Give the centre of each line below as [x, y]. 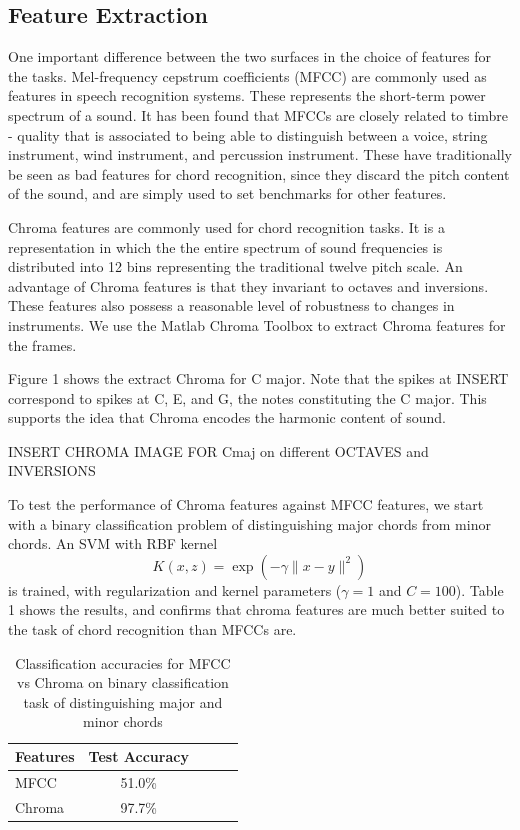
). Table [479, 589]
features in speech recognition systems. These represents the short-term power [247, 95]
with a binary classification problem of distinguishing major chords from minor [249, 523]
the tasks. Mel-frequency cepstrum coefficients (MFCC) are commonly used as [247, 75]
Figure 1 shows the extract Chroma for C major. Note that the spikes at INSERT [258, 378]
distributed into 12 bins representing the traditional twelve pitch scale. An [235, 266]
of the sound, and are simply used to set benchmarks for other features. [227, 193]
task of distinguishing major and [123, 701]
